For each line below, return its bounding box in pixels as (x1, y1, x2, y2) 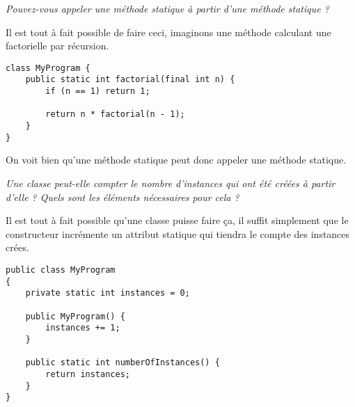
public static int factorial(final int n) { (25, 74, 235, 85)
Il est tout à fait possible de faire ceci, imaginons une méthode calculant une (6, 24, 331, 39)
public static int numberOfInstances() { (25, 358, 220, 368)
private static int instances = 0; (25, 288, 190, 298)
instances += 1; (45, 323, 120, 333)
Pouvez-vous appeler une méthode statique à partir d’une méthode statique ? (6, 1, 329, 15)
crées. (6, 240, 29, 255)
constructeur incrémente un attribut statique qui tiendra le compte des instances (6, 226, 350, 241)
